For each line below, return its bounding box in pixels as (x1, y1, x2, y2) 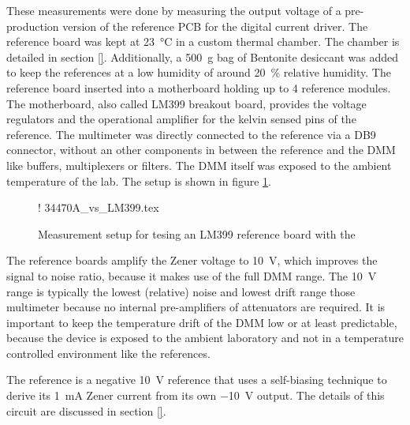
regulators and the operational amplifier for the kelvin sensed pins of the (6, 111, 356, 127)
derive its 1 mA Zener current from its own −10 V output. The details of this (6, 387, 385, 404)
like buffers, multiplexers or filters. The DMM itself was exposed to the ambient (6, 156, 392, 173)
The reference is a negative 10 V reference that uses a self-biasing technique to (6, 371, 387, 388)
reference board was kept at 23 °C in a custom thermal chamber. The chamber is (6, 33, 400, 50)
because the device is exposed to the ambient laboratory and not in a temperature (6, 329, 404, 346)
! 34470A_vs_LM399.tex (38, 199, 159, 216)
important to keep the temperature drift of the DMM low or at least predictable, (6, 314, 397, 330)
